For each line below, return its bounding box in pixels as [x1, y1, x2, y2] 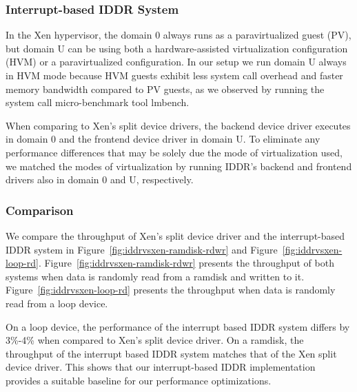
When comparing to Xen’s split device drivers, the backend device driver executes [6, 118, 351, 132]
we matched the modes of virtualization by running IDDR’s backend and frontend [6, 158, 352, 173]
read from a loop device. [6, 296, 108, 310]
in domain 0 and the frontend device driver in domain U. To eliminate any [6, 132, 320, 146]
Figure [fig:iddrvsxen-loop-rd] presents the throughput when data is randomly [6, 282, 336, 297]
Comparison [6, 201, 74, 218]
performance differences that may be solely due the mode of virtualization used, [6, 145, 343, 159]
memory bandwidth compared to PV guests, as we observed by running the [6, 81, 325, 96]
